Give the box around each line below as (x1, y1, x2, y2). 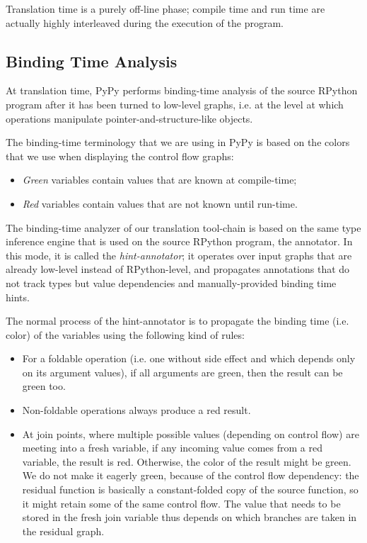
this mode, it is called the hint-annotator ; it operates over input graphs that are (6, 247, 352, 262)
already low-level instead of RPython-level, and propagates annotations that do (6, 262, 350, 276)
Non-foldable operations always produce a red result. (22, 403, 251, 418)
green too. (22, 379, 66, 393)
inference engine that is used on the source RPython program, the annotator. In (6, 234, 353, 249)
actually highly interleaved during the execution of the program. (6, 15, 284, 30)
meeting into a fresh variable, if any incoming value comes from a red (22, 440, 322, 455)
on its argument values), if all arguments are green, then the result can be (22, 364, 343, 379)
